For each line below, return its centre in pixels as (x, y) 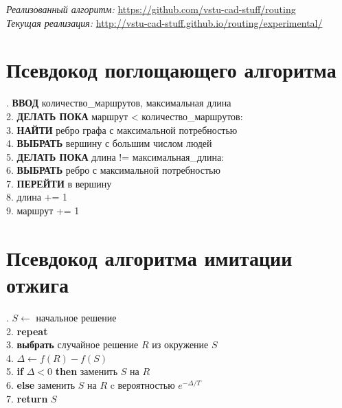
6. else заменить (41, 384)
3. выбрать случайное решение (72, 344)
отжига (37, 285)
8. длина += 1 (37, 197)
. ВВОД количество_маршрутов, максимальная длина (119, 103)
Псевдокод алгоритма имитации (149, 257)
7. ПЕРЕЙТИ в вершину (59, 183)
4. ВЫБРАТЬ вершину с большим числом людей (109, 143)
